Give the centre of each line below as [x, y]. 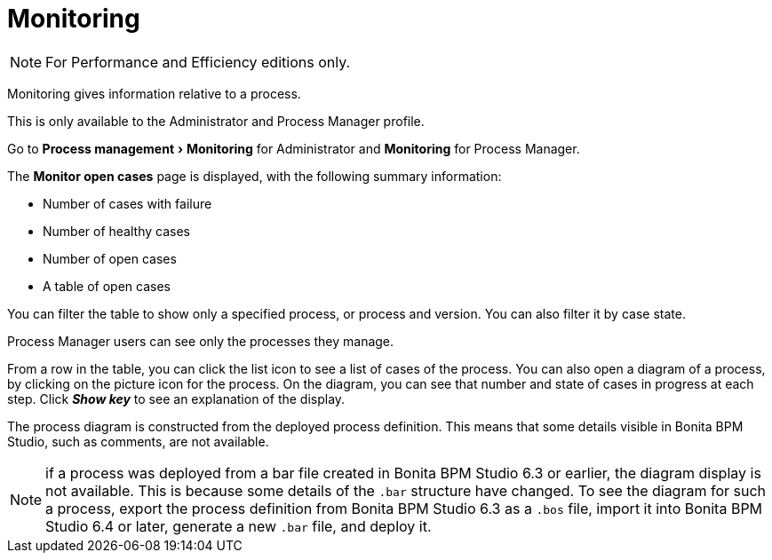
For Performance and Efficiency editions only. [198, 62]
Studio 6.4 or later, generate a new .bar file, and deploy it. [239, 526]
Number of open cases [110, 258]
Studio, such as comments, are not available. [138, 441]
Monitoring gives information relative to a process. [154, 93]
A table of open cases [107, 286]
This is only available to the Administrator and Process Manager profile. [216, 121]
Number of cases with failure [127, 203]
